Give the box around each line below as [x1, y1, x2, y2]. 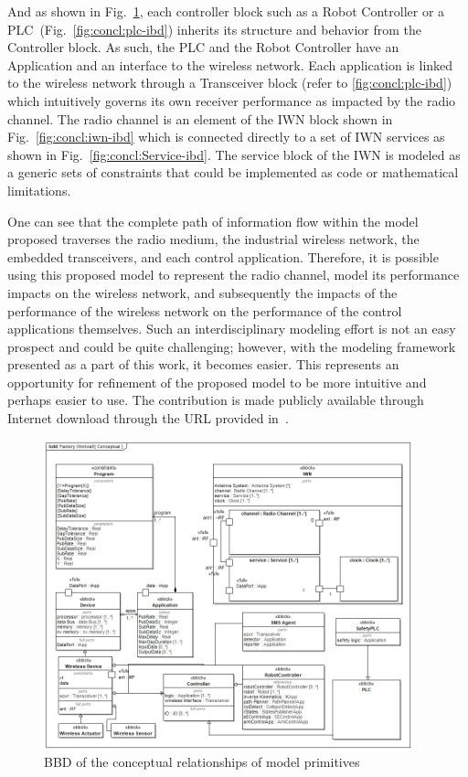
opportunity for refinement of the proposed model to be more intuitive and [7, 372, 427, 391]
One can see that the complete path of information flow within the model [7, 211, 419, 230]
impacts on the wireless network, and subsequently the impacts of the [7, 282, 398, 302]
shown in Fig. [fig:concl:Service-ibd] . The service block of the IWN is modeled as [7, 144, 461, 164]
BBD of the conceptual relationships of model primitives [44, 752, 360, 772]
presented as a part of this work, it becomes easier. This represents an [7, 355, 399, 374]
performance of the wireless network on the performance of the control [7, 301, 402, 320]
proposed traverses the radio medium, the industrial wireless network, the [7, 229, 420, 249]
